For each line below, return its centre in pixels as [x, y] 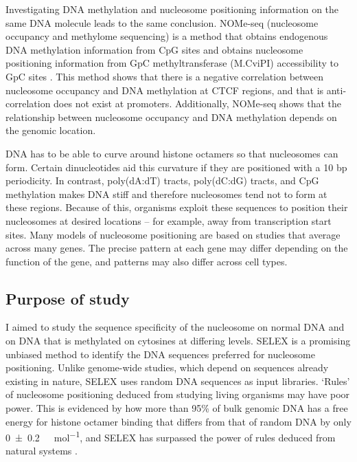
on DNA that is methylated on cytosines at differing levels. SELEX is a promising [178, 341]
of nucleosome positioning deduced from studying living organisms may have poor [178, 394]
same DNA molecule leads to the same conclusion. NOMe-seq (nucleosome [162, 22]
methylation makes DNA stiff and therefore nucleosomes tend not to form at [166, 194]
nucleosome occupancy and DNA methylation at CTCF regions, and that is [165, 90]
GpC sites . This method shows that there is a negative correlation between [165, 76]
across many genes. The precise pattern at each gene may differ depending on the [177, 248]
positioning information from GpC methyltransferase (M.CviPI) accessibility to [172, 63]
